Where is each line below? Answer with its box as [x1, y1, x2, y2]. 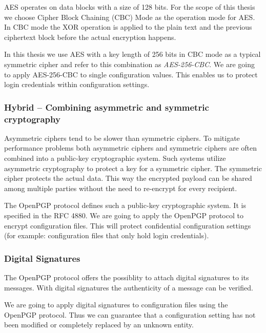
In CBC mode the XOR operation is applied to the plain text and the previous [4, 22, 252, 32]
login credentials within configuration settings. [4, 79, 150, 90]
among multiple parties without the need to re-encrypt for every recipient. [4, 182, 237, 193]
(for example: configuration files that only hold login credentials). [4, 230, 209, 241]
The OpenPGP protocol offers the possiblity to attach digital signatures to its [4, 272, 249, 283]
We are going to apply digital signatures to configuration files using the [4, 299, 228, 310]
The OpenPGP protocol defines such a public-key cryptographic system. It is [4, 200, 246, 211]
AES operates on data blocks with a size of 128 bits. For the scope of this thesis [4, 2, 255, 12]
